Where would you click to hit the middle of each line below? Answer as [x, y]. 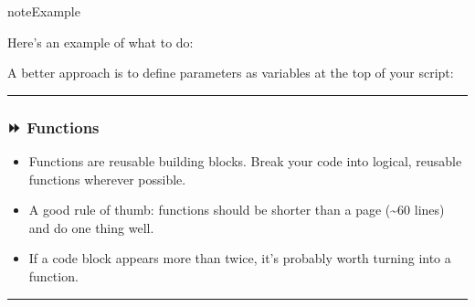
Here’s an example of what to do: [100, 42]
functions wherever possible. [107, 179]
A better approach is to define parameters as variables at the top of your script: [231, 73]
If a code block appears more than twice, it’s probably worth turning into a [240, 258]
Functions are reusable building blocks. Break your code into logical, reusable [245, 161]
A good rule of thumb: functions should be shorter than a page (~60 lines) [237, 210]
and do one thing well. [91, 227]
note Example [44, 11]
